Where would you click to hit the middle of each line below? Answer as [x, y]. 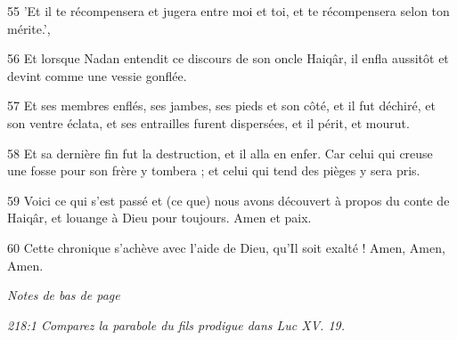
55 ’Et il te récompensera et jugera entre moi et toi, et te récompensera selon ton [228, 11]
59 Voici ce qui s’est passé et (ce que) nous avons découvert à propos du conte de [228, 200]
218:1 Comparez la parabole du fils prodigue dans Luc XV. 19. [176, 324]
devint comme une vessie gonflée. [97, 75]
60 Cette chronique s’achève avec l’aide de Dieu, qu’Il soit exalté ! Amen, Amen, [226, 247]
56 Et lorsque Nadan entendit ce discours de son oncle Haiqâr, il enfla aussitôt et [228, 58]
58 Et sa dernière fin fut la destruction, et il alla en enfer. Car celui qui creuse [220, 153]
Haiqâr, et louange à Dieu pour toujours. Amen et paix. [159, 218]
